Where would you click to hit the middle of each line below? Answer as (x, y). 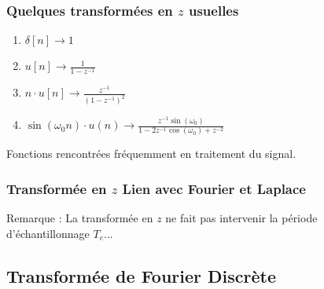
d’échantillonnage (48, 233)
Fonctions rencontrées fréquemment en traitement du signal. (151, 154)
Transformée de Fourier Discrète (142, 275)
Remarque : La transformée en (80, 218)
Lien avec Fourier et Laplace (214, 188)
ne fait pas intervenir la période (241, 218)
